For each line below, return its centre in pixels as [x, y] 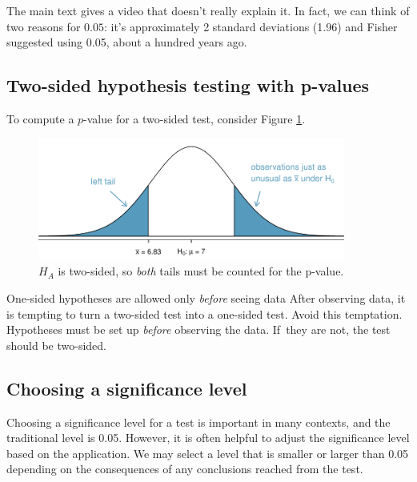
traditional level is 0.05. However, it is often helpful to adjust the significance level [208, 438]
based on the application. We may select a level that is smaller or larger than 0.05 [208, 453]
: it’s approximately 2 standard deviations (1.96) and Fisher [251, 26]
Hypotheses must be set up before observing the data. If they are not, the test [198, 329]
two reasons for [44, 26]
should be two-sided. [56, 345]
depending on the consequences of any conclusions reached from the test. [185, 469]
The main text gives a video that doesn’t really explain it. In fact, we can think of [208, 10]
